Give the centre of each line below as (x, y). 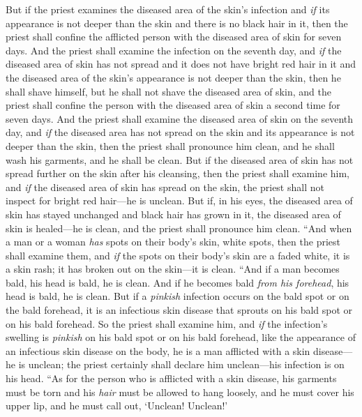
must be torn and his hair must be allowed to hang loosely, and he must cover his (180, 392)
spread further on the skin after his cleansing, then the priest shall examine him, (178, 173)
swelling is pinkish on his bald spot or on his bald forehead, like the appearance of (181, 337)
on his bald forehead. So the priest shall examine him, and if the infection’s (167, 323)
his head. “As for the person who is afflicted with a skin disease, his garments (171, 378)
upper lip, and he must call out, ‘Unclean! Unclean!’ (117, 405)
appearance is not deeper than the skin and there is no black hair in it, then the (177, 23)
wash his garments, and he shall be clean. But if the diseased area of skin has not (180, 159)
